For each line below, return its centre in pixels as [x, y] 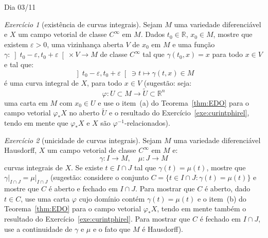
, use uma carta [45, 198]
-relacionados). [147, 122]
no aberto [84, 113]
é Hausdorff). [163, 229]
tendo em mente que [36, 122]
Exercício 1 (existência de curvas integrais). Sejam [83, 24]
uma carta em [26, 102]
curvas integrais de [33, 167]
